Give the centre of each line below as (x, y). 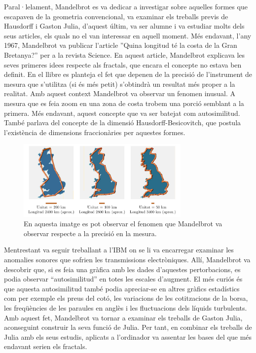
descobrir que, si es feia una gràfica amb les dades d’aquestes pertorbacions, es (122, 269)
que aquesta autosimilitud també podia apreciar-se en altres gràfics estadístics (122, 288)
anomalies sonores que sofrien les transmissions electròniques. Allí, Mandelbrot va (127, 260)
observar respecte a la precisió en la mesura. (90, 233)
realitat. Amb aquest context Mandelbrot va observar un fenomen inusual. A (120, 93)
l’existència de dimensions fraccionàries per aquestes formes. (95, 132)
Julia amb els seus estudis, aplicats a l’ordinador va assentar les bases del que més (128, 336)
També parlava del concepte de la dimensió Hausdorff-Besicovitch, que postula (123, 123)
